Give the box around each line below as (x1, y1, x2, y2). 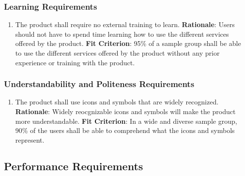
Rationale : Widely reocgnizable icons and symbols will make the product (15, 106, 236, 116)
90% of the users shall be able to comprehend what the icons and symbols (15, 125, 235, 135)
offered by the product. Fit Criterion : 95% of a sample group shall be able (15, 38, 241, 48)
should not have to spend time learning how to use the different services (15, 29, 229, 39)
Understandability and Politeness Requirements (4, 78, 195, 90)
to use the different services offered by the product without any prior (15, 48, 220, 58)
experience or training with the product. (15, 57, 135, 67)
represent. (15, 134, 45, 145)
